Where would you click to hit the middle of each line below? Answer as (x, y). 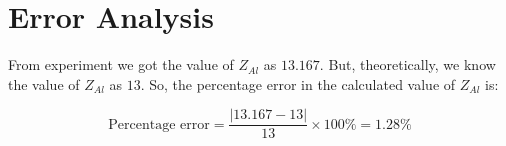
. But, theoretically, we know (407, 64)
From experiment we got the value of (121, 64)
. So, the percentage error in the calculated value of (298, 83)
